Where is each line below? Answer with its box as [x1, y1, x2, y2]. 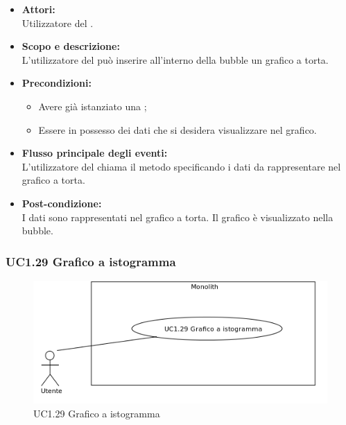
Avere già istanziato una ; [38, 98, 147, 113]
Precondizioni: [21, 76, 92, 90]
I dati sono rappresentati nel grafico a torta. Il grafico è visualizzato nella [21, 209, 334, 224]
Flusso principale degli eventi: [21, 146, 168, 160]
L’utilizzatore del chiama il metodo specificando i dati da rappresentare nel [21, 159, 341, 173]
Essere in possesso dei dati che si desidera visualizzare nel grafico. [38, 122, 317, 137]
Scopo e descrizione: [21, 39, 120, 53]
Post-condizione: [21, 196, 102, 210]
